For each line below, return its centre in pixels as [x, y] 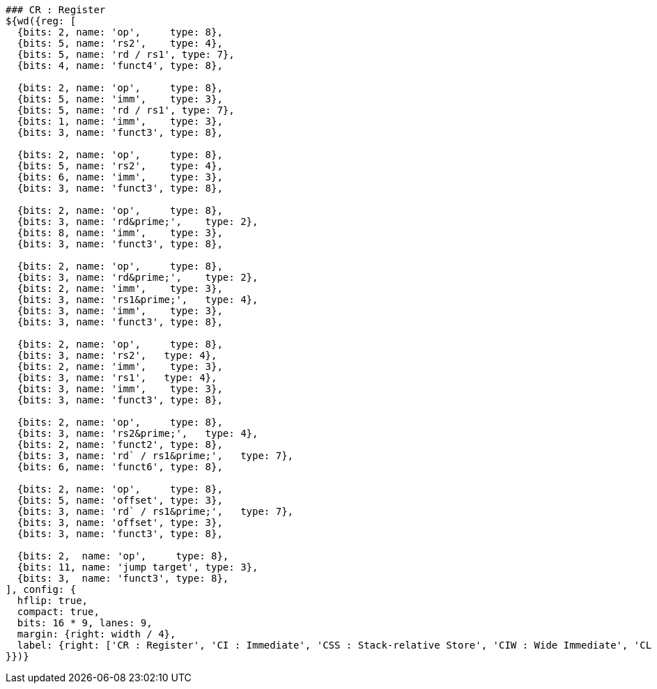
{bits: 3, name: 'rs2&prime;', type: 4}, [138, 433]
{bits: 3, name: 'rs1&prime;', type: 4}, [138, 300]
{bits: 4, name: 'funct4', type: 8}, [120, 65]
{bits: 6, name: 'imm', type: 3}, [120, 177]
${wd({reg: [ [41, 21]
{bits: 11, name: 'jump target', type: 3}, [138, 567]
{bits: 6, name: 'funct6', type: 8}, [120, 467]
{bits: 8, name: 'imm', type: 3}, [120, 233]
